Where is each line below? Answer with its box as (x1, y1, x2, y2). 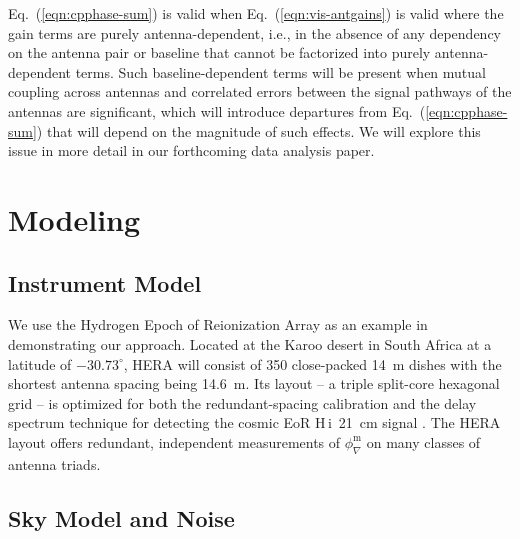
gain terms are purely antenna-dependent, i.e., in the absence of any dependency (8, 22, 502, 43)
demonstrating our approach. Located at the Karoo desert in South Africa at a (8, 333, 492, 354)
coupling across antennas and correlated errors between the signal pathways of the (8, 81, 512, 102)
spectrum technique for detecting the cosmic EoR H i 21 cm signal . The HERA (8, 412, 501, 433)
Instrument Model (8, 267, 202, 298)
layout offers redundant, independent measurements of (8, 431, 341, 452)
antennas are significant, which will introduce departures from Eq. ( (8, 100, 426, 121)
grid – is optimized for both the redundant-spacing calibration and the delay (8, 392, 477, 413)
